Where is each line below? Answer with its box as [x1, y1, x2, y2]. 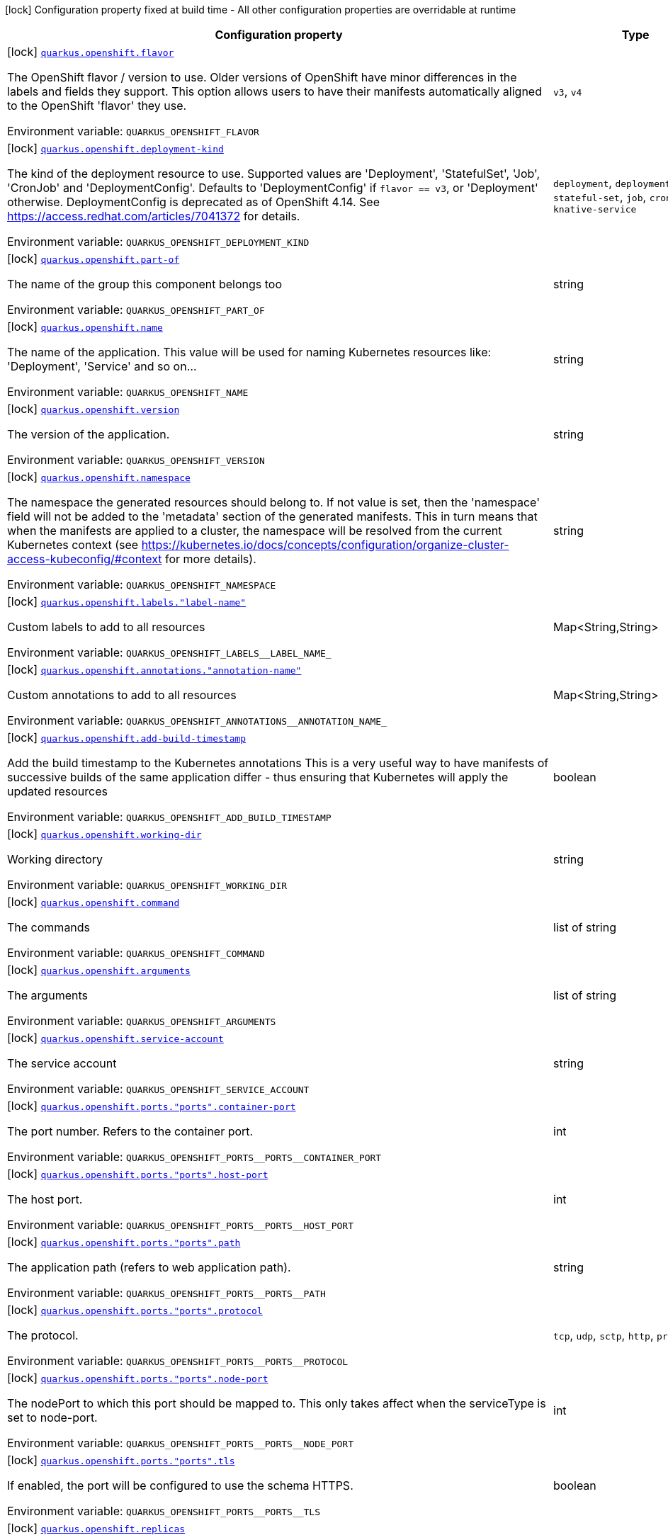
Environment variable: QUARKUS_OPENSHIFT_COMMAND [7, 946, 265, 960]
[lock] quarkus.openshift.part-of [7, 251, 180, 266]
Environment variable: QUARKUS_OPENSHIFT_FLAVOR [7, 124, 259, 138]
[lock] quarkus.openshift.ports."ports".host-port [7, 1167, 268, 1181]
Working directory [7, 852, 103, 866]
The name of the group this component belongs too [7, 277, 283, 291]
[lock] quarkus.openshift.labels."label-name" [7, 594, 247, 608]
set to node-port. [7, 1410, 98, 1425]
